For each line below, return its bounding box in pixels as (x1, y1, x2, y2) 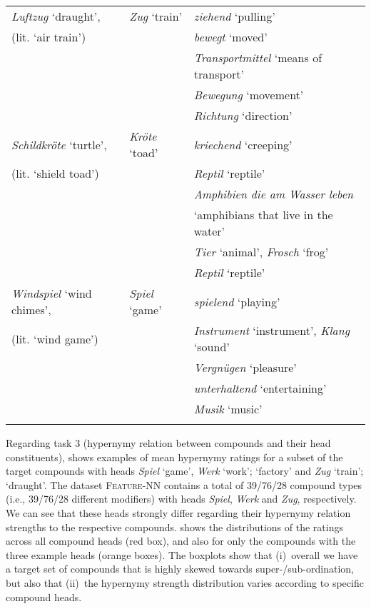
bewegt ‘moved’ (193, 29, 268, 45)
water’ (193, 223, 225, 239)
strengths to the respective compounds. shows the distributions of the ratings (6, 519, 343, 534)
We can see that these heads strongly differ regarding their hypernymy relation (6, 505, 351, 520)
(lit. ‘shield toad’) (11, 165, 99, 181)
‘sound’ (193, 338, 230, 355)
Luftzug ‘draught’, (11, 8, 101, 24)
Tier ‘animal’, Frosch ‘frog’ (193, 243, 329, 260)
